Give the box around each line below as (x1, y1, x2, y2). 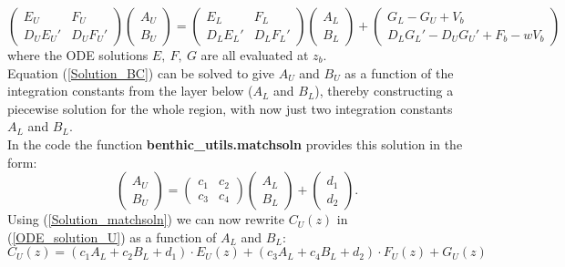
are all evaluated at (200, 46, 309, 64)
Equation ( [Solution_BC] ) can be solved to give (7, 63, 274, 82)
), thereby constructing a (314, 81, 454, 100)
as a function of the (344, 63, 454, 82)
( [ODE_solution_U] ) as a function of (7, 227, 217, 246)
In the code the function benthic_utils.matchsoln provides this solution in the (7, 134, 463, 153)
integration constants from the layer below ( (7, 81, 253, 100)
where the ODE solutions (7, 46, 149, 64)
